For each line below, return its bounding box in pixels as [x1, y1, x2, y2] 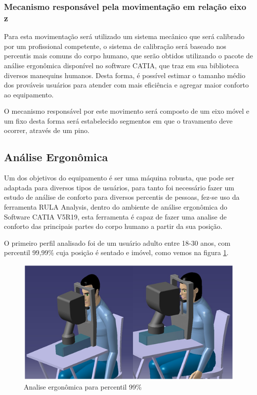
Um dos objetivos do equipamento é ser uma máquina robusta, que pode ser [4, 173, 234, 183]
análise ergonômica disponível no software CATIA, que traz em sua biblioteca [4, 60, 239, 70]
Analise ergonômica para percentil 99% [24, 381, 142, 392]
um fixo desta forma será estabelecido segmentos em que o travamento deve [4, 115, 233, 126]
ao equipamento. [4, 89, 54, 99]
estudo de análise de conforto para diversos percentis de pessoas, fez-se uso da [4, 192, 240, 202]
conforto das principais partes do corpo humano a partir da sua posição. [4, 221, 222, 231]
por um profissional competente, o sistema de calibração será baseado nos [4, 41, 226, 51]
